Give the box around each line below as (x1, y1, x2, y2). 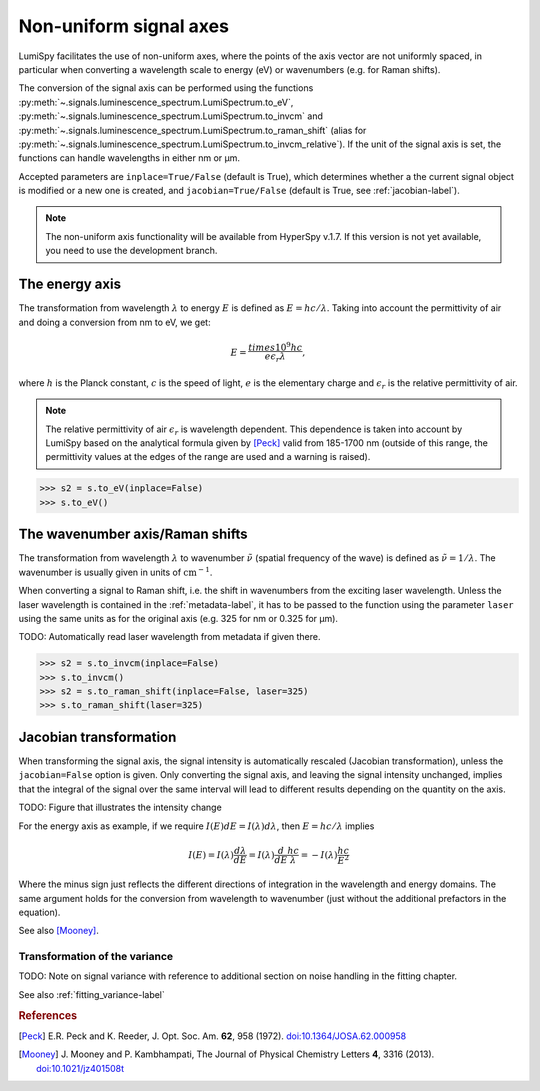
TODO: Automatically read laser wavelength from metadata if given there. (18, 631, 321, 643)
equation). (18, 906, 61, 918)
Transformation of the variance (18, 950, 174, 964)
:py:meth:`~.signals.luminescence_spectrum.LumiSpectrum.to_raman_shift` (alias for (18, 124, 367, 136)
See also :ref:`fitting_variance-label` (18, 988, 165, 1000)
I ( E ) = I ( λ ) (188, 849, 235, 860)
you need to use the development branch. (45, 245, 218, 257)
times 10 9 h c (248, 340, 303, 353)
